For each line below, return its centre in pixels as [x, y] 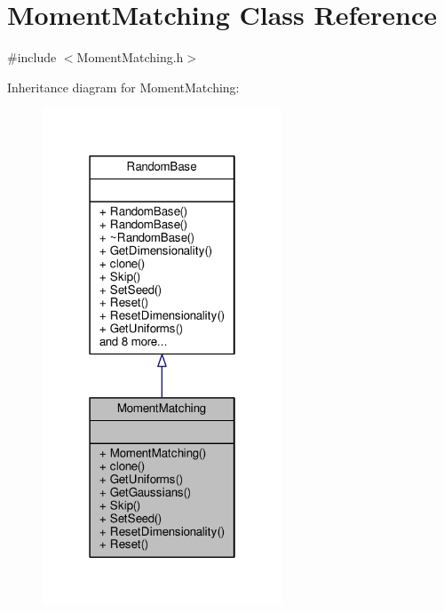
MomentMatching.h [130, 57]
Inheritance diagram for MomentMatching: [123, 87]
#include [32, 57]
